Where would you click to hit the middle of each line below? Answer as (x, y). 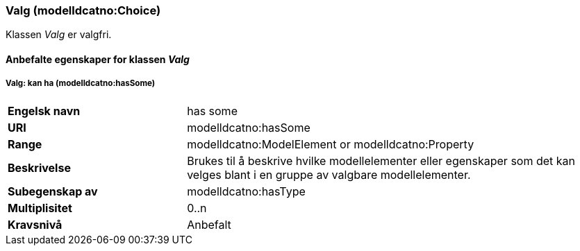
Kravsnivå (35, 224)
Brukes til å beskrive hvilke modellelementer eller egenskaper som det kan (381, 161)
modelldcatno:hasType (246, 191)
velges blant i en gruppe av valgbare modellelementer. (329, 174)
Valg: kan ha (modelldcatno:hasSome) (81, 84)
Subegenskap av (53, 191)
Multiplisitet (40, 208)
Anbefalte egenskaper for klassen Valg (98, 59)
